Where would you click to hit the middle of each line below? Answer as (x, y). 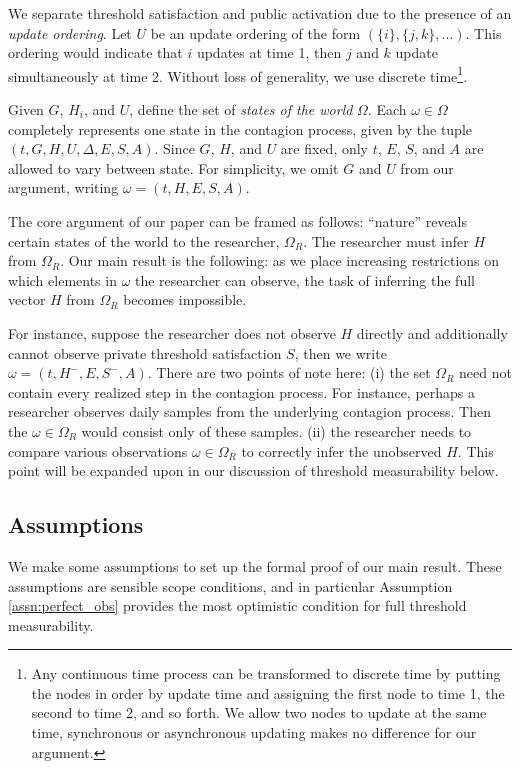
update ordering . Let (70, 32)
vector (27, 299)
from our (427, 167)
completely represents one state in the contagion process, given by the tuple (240, 128)
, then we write (340, 352)
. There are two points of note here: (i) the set (289, 372)
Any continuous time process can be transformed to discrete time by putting (266, 673)
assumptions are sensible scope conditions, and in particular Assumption (230, 585)
